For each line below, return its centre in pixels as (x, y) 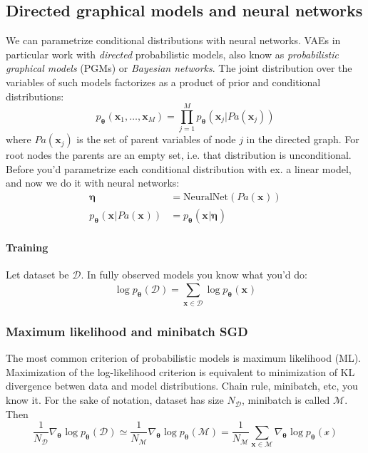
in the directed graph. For (303, 139)
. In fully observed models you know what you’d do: (194, 274)
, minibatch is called (286, 400)
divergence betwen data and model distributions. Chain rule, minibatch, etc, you (182, 386)
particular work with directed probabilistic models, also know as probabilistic (173, 54)
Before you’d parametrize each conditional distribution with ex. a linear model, (179, 168)
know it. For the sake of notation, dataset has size (115, 400)
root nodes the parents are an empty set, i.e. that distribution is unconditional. (179, 155)
